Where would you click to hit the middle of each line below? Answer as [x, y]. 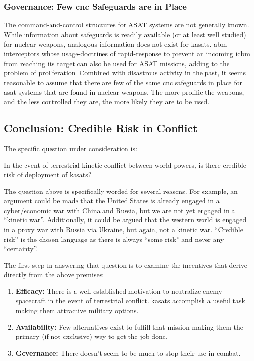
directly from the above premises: [54, 275]
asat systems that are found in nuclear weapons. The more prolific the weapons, [124, 92]
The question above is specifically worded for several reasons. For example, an [121, 191]
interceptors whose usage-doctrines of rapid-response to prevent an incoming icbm [127, 53]
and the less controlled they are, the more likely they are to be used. [107, 101]
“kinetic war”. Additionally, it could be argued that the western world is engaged [125, 220]
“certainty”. [21, 249]
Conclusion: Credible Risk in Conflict [101, 128]
